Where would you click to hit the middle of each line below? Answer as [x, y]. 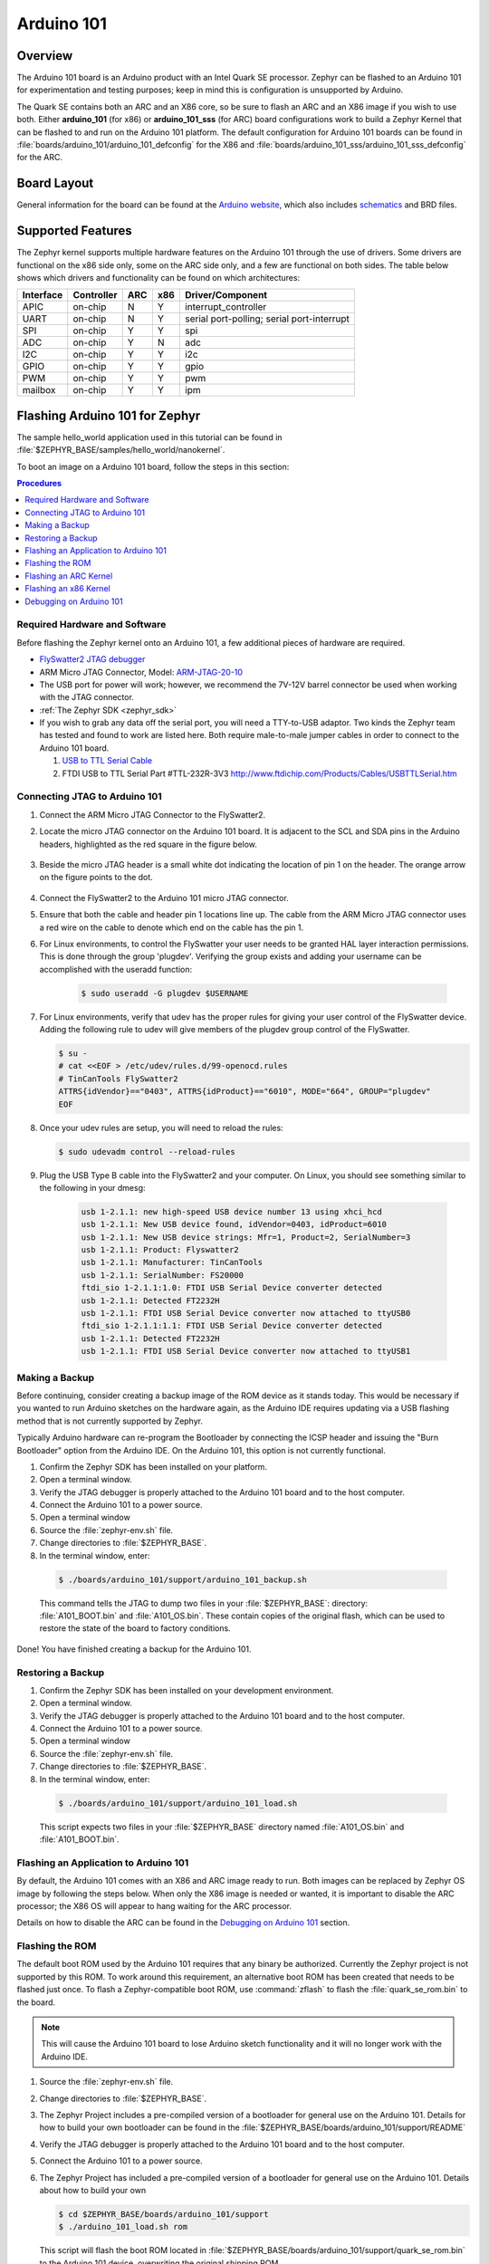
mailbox [39, 390]
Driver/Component [225, 295]
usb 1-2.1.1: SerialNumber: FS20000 [163, 1275]
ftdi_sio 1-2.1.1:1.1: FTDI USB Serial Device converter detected [231, 1326]
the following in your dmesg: [92, 1187]
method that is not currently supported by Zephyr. [110, 1421]
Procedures [39, 484]
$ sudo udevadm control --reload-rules [147, 1151]
